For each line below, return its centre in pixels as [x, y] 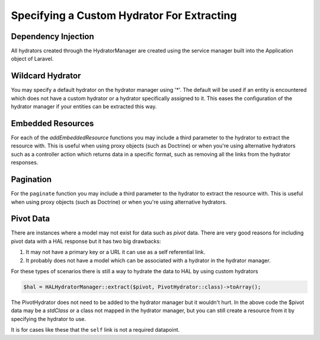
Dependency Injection [52, 36]
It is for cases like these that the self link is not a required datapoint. [95, 330]
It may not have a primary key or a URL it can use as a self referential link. [116, 252]
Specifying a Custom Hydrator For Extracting [124, 15]
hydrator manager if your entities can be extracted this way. [84, 107]
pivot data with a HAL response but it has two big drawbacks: [86, 241]
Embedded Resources [52, 124]
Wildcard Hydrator [46, 76]
